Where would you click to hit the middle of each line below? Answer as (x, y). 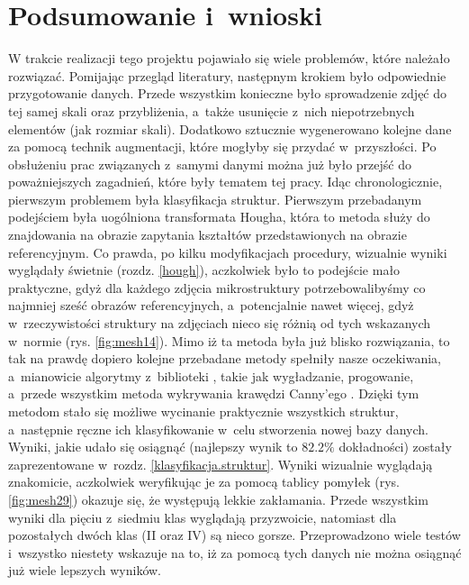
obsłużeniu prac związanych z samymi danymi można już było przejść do (210, 164)
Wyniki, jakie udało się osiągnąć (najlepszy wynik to (153, 447)
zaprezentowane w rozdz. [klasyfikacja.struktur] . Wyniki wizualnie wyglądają (221, 464)
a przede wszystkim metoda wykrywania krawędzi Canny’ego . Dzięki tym (214, 393)
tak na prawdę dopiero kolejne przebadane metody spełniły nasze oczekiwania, (225, 358)
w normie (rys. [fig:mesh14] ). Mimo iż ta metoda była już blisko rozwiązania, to (229, 340)
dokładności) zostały (395, 447)
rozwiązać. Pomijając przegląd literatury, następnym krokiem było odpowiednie (227, 75)
